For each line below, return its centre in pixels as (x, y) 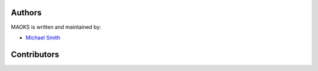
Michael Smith (43, 38)
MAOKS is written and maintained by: (56, 27)
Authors (26, 13)
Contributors (35, 54)
